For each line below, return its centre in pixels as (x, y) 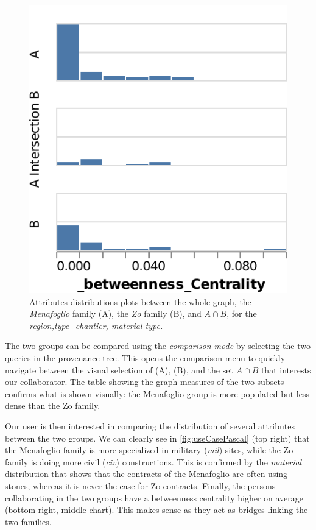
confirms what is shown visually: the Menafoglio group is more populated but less (157, 393)
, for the (242, 313)
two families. (28, 521)
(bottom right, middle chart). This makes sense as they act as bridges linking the (156, 510)
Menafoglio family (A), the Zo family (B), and (115, 313)
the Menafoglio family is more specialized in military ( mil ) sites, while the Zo (149, 450)
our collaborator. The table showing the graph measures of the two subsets (145, 382)
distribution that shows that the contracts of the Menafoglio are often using (146, 474)
